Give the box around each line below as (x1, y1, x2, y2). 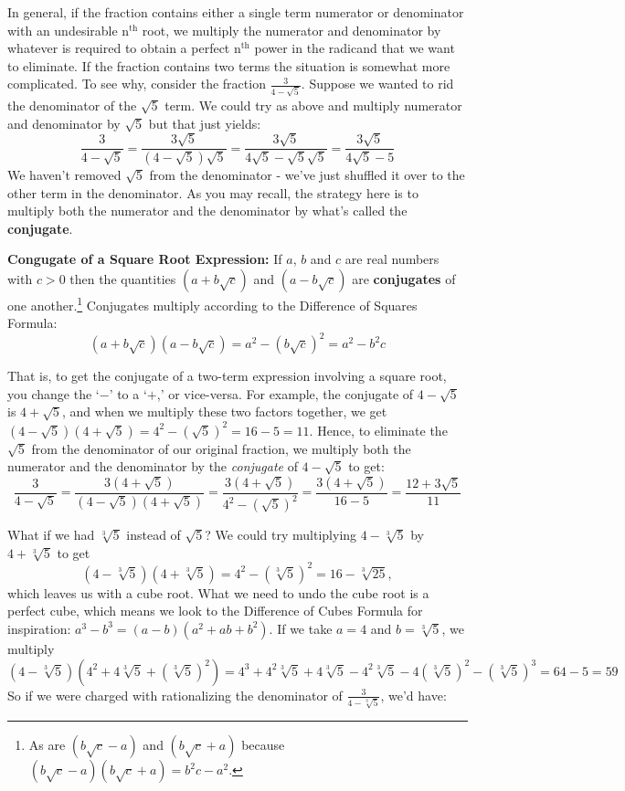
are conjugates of (352, 269, 456, 288)
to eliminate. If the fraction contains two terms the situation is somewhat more (7, 56, 450, 75)
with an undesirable (7, 20, 118, 39)
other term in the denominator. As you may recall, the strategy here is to (7, 183, 418, 202)
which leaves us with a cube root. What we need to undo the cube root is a (7, 583, 429, 602)
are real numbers (344, 249, 440, 269)
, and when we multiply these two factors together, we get (61, 402, 387, 421)
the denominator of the (7, 96, 137, 115)
